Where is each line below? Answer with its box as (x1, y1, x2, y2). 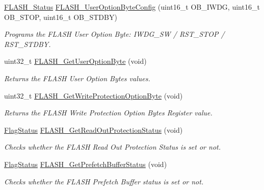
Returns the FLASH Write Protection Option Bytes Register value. (4, 107, 213, 118)
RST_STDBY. (4, 38, 51, 49)
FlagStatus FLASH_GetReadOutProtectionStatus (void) (4, 124, 183, 135)
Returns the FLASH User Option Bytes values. (4, 73, 150, 83)
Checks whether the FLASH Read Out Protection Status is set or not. (4, 141, 221, 152)
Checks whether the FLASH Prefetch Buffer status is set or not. (4, 176, 204, 186)
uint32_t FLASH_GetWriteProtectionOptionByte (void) (4, 90, 183, 101)
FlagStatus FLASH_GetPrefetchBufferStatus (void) (4, 158, 167, 169)
